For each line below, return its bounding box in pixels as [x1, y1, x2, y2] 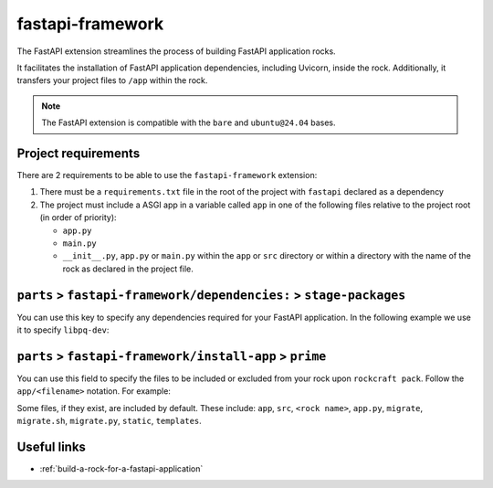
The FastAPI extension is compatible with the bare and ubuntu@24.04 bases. [41, 117, 337, 128]
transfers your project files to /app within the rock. [16, 75, 208, 86]
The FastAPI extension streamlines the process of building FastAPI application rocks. [16, 46, 337, 57]
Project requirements [16, 145, 141, 161]
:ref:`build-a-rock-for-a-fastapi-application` [39, 463, 204, 474]
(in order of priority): [39, 212, 118, 223]
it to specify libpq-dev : [16, 324, 110, 335]
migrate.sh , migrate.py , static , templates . [16, 416, 203, 427]
